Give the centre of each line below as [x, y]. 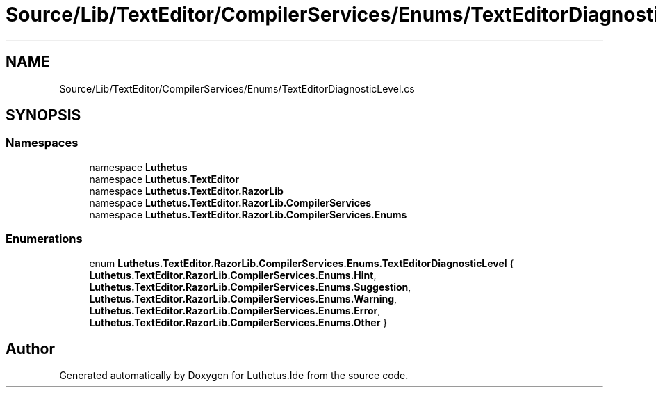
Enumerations [44, 239]
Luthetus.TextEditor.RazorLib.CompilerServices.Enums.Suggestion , [250, 287]
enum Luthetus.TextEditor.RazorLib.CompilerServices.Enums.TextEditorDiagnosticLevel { [302, 263]
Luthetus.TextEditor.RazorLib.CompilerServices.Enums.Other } [238, 322]
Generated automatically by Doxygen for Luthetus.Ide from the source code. [234, 376]
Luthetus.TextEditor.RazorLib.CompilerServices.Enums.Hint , [233, 275]
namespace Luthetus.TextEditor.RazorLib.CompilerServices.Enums [248, 214]
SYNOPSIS [43, 115]
